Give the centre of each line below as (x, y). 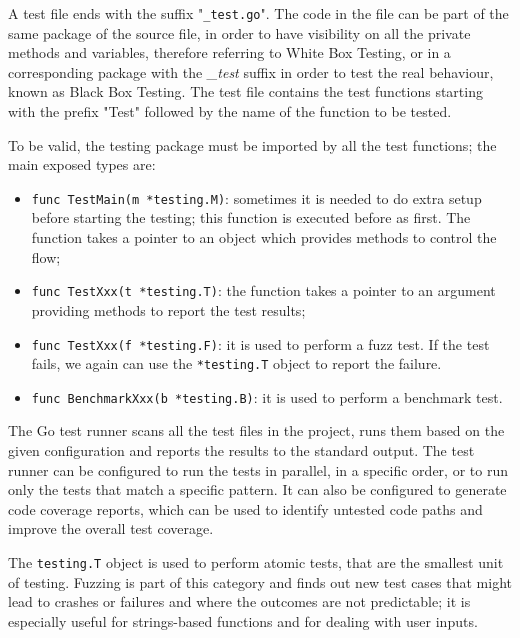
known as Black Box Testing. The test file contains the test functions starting (245, 91)
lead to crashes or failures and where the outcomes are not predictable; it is (239, 601)
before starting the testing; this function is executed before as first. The (251, 217)
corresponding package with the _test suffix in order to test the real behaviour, (251, 71)
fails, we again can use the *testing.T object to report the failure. (236, 363)
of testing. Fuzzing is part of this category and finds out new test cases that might (260, 581)
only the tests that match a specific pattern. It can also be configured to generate (257, 489)
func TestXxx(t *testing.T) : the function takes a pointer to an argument (263, 290)
